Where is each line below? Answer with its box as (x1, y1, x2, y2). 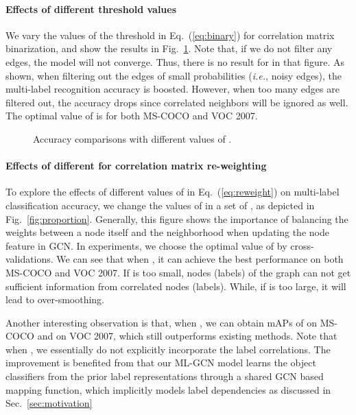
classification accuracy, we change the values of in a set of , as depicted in (5, 198, 315, 212)
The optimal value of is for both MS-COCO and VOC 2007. (5, 108, 258, 123)
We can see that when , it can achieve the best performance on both (56, 252, 344, 266)
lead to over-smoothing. (5, 292, 105, 307)
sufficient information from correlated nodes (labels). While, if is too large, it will (5, 278, 346, 293)
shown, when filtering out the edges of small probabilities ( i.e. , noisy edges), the (5, 68, 342, 82)
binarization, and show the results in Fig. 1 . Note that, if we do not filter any (5, 41, 333, 56)
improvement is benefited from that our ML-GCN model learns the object (5, 355, 316, 370)
